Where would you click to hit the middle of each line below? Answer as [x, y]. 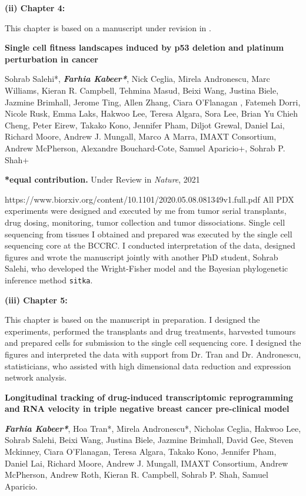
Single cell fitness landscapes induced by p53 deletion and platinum [144, 47]
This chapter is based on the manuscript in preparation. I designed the [132, 320]
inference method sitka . [49, 280]
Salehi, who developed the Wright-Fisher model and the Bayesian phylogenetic [147, 268]
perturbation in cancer [51, 59]
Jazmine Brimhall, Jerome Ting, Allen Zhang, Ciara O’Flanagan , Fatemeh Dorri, [153, 102]
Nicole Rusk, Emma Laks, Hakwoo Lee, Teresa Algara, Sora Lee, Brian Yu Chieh [152, 113]
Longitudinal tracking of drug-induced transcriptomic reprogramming [149, 397]
